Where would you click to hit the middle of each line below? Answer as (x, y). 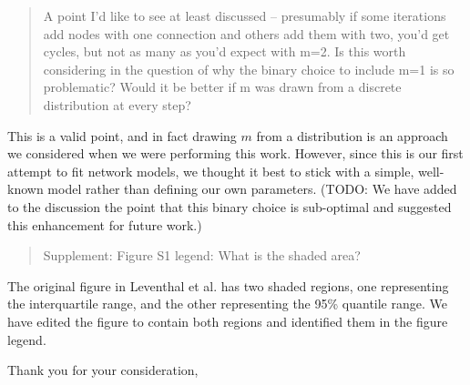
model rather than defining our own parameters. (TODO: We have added (252, 189)
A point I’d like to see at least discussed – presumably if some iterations (245, 15)
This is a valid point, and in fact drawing (122, 135)
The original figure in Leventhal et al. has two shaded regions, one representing (228, 285)
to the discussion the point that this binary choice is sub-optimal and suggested (230, 206)
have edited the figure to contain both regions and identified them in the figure (228, 321)
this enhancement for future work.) (105, 224)
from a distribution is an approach (352, 135)
